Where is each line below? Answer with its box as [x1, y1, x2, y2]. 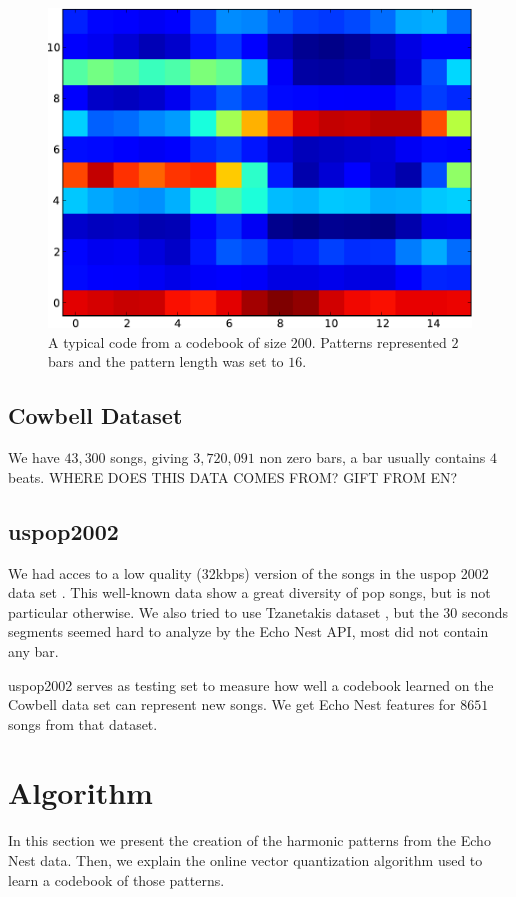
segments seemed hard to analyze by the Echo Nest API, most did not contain [8, 621, 489, 642]
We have [8, 447, 60, 468]
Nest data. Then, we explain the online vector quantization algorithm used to [8, 850, 483, 870]
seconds [461, 601, 509, 622]
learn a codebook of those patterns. [8, 869, 225, 890]
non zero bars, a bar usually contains [259, 447, 486, 468]
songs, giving [110, 447, 189, 468]
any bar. [8, 640, 59, 661]
